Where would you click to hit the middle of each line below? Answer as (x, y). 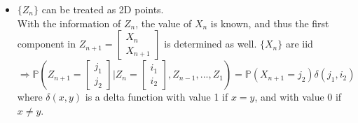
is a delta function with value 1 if (157, 97)
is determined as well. (211, 44)
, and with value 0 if (298, 97)
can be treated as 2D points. (103, 9)
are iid (299, 44)
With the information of (69, 23)
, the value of (164, 23)
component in (47, 44)
